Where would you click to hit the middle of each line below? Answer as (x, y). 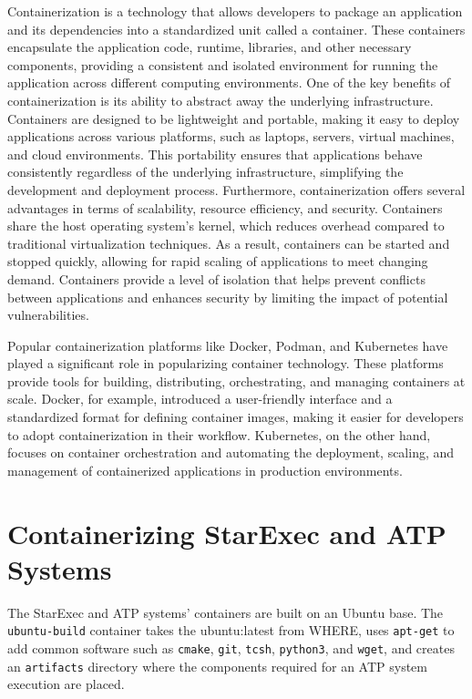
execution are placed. (66, 684)
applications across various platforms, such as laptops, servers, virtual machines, (231, 136)
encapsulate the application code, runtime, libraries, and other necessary (210, 47)
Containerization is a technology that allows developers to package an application (235, 11)
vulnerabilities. (48, 315)
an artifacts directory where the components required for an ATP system (217, 666)
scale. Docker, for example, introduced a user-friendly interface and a (200, 399)
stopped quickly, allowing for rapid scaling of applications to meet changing (218, 261)
